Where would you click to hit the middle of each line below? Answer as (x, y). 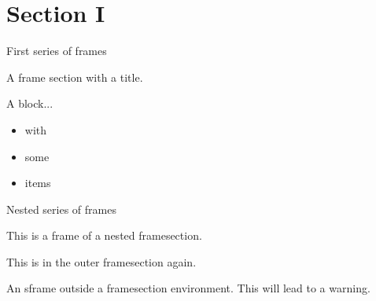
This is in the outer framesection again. (101, 261)
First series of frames (57, 51)
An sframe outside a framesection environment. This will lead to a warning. (188, 288)
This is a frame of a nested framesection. (104, 235)
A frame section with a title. (75, 77)
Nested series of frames (61, 209)
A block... (30, 103)
